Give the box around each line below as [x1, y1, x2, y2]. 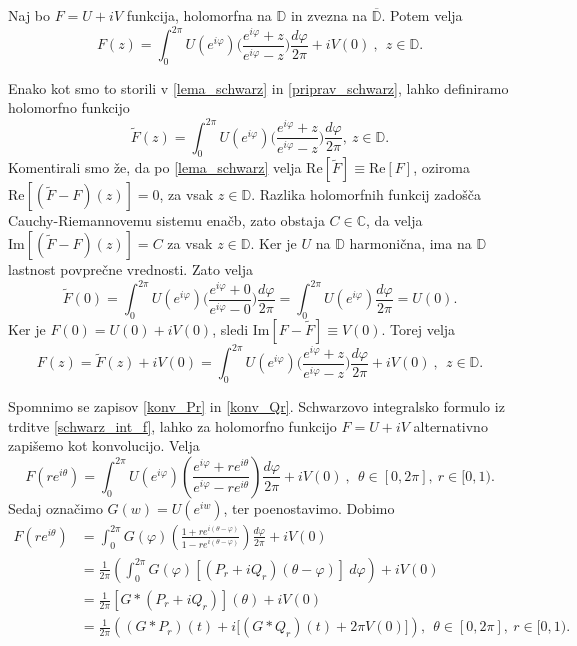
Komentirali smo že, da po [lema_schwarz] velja [8, 157, 302, 178]
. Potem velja [381, 5, 463, 25]
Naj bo [8, 5, 51, 25]
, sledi [212, 318, 249, 339]
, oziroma [413, 157, 470, 178]
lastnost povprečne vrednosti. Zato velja [8, 258, 253, 279]
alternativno [413, 415, 488, 436]
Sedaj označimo [8, 497, 103, 518]
